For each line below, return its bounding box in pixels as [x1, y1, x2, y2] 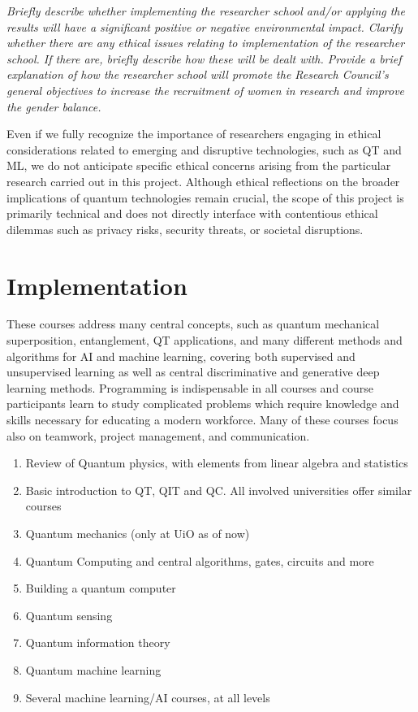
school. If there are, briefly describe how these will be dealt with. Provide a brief [6, 50, 402, 67]
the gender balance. [6, 98, 101, 115]
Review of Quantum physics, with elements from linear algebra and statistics [25, 454, 408, 471]
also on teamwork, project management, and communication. [6, 427, 310, 444]
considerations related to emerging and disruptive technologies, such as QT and [6, 141, 402, 158]
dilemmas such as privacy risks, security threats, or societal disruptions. [6, 220, 364, 237]
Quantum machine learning [25, 661, 162, 678]
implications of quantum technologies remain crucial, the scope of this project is [6, 189, 404, 206]
